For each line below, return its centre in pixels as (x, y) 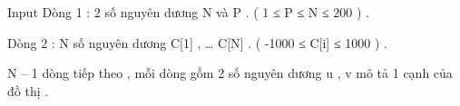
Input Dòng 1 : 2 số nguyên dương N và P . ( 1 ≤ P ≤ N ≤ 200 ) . (188, 12)
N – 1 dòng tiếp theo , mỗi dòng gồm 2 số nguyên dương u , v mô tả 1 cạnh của (230, 73)
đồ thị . (28, 90)
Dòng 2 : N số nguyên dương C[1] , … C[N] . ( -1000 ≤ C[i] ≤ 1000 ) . (197, 42)
